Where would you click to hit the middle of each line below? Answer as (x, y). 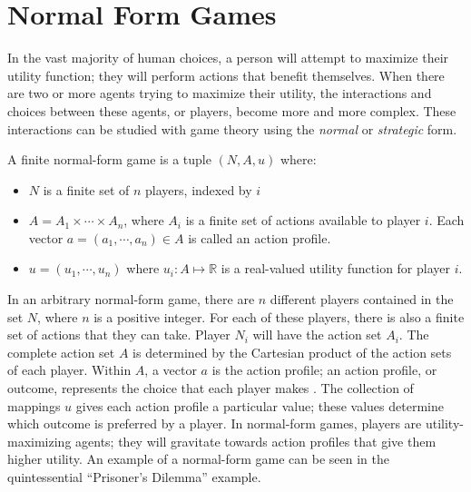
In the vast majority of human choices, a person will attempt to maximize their (228, 58)
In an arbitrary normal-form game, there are (131, 299)
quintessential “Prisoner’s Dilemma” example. (134, 477)
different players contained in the (362, 299)
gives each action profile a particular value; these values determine (260, 405)
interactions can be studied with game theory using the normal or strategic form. (232, 128)
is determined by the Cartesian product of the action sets (292, 352)
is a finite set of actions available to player (303, 220)
